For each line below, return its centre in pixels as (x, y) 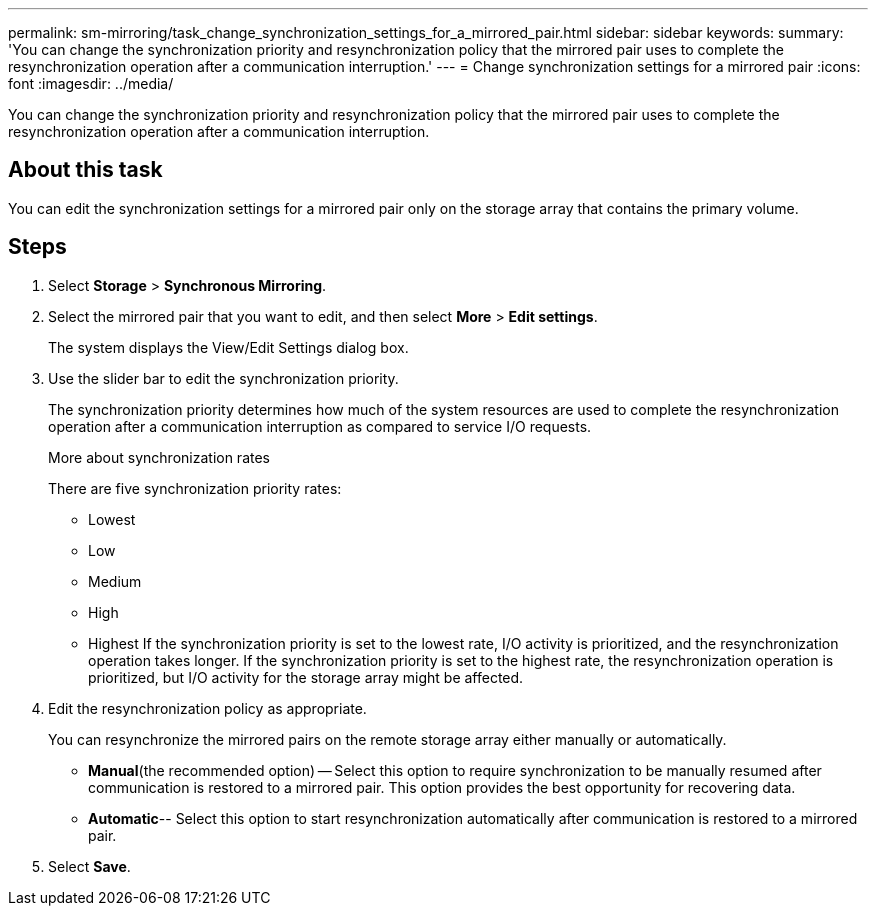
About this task (85, 170)
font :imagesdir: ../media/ (91, 83)
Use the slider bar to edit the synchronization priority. (223, 378)
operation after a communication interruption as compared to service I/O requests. (320, 426)
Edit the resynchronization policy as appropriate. (207, 708)
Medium (115, 581)
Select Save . (89, 866)
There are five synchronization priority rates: (195, 488)
